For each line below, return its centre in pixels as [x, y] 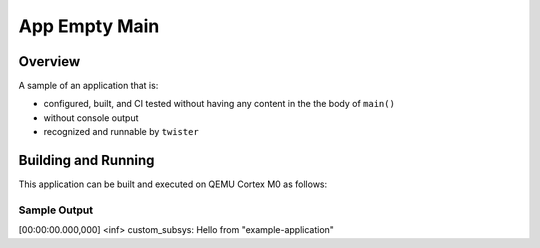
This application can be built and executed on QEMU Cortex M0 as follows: [173, 184]
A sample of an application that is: [88, 86]
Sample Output [56, 210]
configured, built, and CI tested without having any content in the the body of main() [219, 104]
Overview [49, 61]
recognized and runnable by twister [121, 132]
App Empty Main [89, 26]
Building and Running [86, 160]
